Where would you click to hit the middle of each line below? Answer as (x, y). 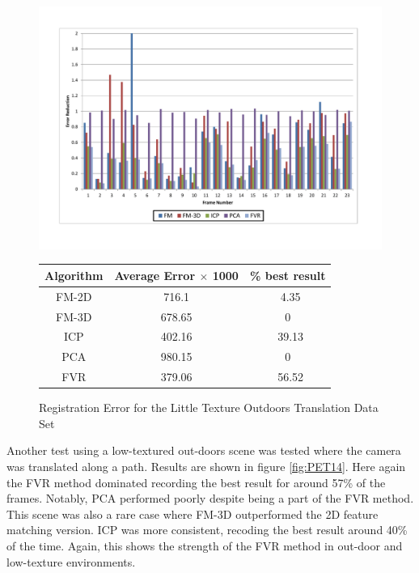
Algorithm (74, 275)
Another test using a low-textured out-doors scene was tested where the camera (204, 450)
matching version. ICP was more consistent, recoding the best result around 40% (207, 530)
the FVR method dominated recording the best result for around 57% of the (196, 482)
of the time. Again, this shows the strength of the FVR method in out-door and (205, 545)
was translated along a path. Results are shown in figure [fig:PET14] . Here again (206, 466)
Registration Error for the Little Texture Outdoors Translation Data (209, 407)
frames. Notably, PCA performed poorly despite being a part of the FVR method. (210, 498)
